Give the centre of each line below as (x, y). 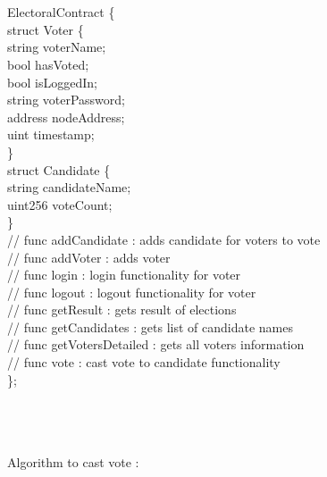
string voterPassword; (66, 100)
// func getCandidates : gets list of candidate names (150, 326)
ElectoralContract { (61, 12)
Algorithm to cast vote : (73, 462)
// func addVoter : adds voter (89, 257)
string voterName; (57, 47)
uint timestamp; (51, 134)
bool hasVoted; (48, 64)
